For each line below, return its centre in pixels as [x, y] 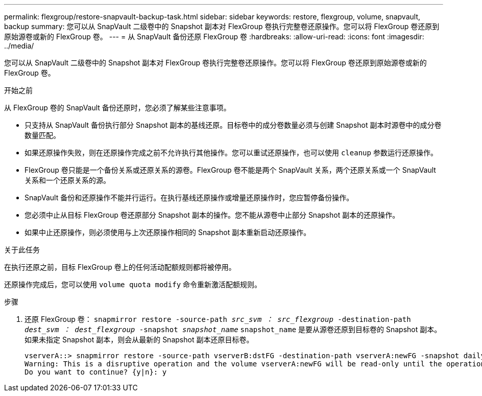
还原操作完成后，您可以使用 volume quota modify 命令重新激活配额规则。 [133, 284]
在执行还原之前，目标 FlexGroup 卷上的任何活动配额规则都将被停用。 [120, 267]
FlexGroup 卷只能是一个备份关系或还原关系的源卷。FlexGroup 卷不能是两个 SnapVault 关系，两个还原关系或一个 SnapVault [230, 170]
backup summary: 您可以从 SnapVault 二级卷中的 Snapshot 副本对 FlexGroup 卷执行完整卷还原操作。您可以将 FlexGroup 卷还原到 [222, 26]
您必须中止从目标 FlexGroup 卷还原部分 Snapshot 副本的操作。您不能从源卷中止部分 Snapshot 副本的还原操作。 [212, 215]
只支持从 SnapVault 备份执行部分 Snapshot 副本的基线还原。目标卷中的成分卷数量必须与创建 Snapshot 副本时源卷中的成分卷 [233, 125]
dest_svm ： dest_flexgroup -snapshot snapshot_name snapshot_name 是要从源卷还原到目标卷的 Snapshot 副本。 [233, 329]
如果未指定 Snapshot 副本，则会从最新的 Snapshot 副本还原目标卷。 [139, 340]
